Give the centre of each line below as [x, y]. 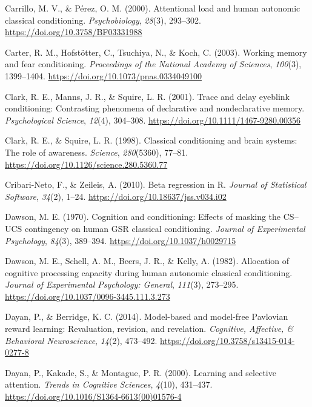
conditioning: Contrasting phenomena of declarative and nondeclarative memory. [155, 108]
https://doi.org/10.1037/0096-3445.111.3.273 [88, 296]
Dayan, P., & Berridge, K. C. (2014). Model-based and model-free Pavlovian [147, 316]
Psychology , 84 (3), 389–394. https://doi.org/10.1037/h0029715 [121, 240]
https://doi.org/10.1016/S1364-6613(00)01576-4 [93, 396]
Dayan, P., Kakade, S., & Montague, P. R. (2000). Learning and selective [141, 372]
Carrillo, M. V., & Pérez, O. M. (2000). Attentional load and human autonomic [153, 8]
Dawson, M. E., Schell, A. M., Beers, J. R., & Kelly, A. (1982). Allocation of [147, 261]
